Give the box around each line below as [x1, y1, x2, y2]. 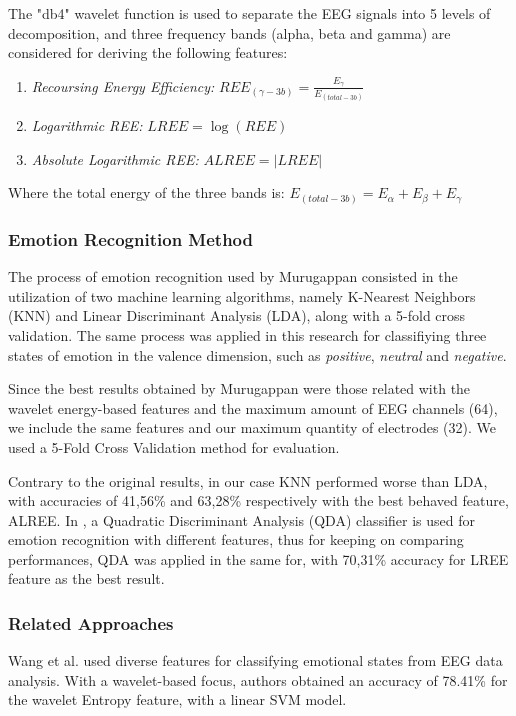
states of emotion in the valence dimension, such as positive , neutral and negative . [8, 344, 507, 365]
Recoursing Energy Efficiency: [31, 75, 215, 96]
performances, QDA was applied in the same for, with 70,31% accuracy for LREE [8, 548, 509, 569]
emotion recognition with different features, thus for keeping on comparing [8, 529, 464, 550]
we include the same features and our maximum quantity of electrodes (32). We [8, 417, 496, 438]
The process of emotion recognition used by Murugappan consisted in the [8, 266, 458, 287]
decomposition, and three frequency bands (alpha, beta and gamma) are [8, 22, 451, 43]
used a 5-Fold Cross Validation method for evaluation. [8, 436, 340, 457]
